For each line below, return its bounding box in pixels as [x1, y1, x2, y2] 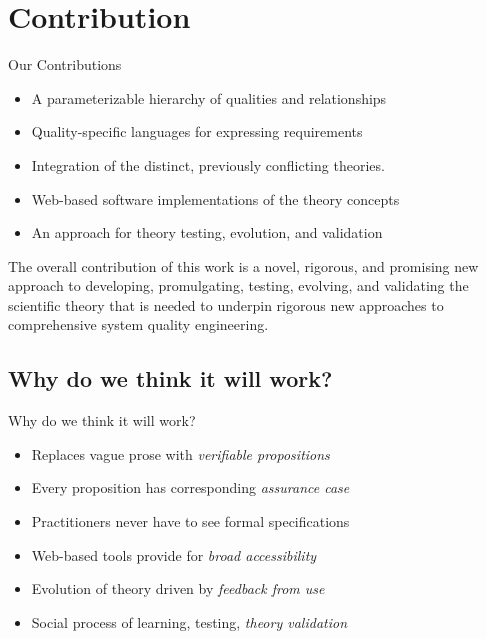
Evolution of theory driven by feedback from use [31, 578, 325, 599]
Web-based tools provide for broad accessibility [31, 544, 317, 565]
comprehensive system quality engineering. [8, 314, 269, 335]
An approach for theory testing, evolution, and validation [31, 222, 383, 243]
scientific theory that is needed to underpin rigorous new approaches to [8, 294, 444, 315]
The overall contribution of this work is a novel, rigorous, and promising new [8, 255, 479, 276]
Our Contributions [8, 54, 122, 75]
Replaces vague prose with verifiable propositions [31, 443, 330, 464]
